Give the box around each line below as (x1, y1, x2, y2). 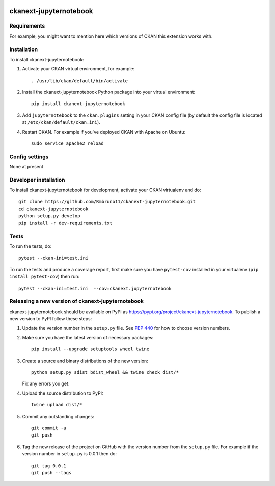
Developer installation (9, 176, 65, 183)
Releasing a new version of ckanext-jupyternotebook (9, 298, 144, 305)
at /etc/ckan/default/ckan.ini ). (22, 119, 100, 125)
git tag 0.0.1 (31, 463, 66, 469)
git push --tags (31, 470, 72, 475)
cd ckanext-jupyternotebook (18, 206, 89, 212)
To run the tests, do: (9, 243, 52, 249)
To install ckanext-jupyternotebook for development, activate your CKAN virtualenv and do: (9, 187, 201, 193)
